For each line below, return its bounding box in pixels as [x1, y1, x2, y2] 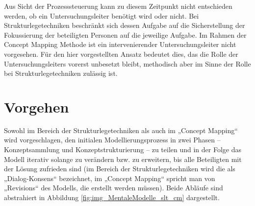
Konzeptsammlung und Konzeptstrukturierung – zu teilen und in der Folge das [4, 144, 242, 155]
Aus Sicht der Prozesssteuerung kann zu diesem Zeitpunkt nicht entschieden [4, 1, 232, 11]
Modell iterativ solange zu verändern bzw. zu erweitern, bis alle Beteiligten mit [4, 154, 242, 164]
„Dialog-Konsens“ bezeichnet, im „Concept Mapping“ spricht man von [4, 173, 215, 183]
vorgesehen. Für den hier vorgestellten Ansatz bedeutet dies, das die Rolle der [4, 48, 238, 59]
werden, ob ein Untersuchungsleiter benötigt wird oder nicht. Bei [4, 10, 199, 21]
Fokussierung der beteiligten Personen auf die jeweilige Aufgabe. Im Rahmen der [4, 29, 247, 40]
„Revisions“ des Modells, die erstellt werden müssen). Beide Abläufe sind [4, 183, 223, 193]
